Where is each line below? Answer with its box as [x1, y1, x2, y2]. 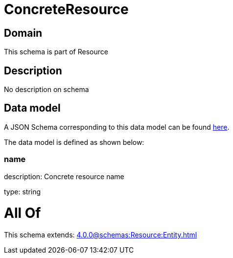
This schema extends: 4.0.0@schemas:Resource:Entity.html [4, 231, 197, 239]
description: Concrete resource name [4, 172, 124, 181]
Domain [4, 26, 43, 39]
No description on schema [4, 85, 89, 94]
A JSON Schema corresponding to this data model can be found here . [4, 122, 230, 131]
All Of [4, 205, 41, 222]
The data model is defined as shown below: [4, 138, 144, 146]
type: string [4, 187, 41, 196]
